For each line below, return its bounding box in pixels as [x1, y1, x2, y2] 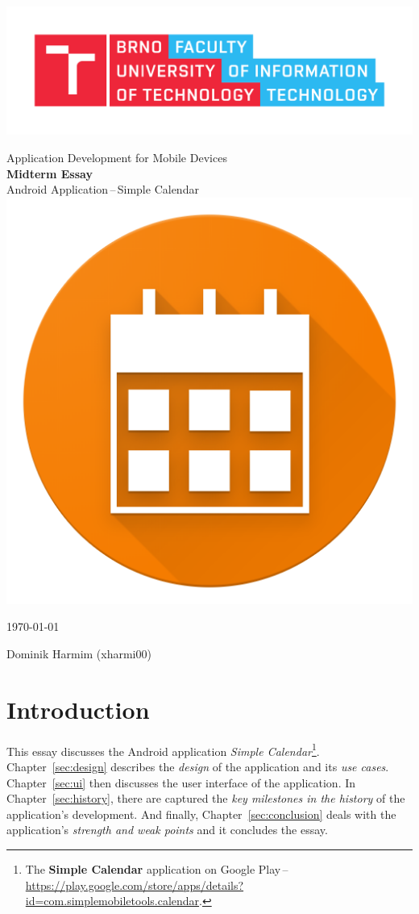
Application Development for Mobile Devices [6, 149, 227, 166]
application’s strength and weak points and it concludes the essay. [6, 821, 328, 838]
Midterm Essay [6, 165, 93, 182]
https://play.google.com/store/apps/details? [25, 876, 244, 893]
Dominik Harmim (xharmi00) [6, 645, 151, 662]
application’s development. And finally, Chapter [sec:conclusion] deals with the [6, 805, 396, 822]
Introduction [6, 692, 150, 725]
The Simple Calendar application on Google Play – [25, 860, 288, 877]
